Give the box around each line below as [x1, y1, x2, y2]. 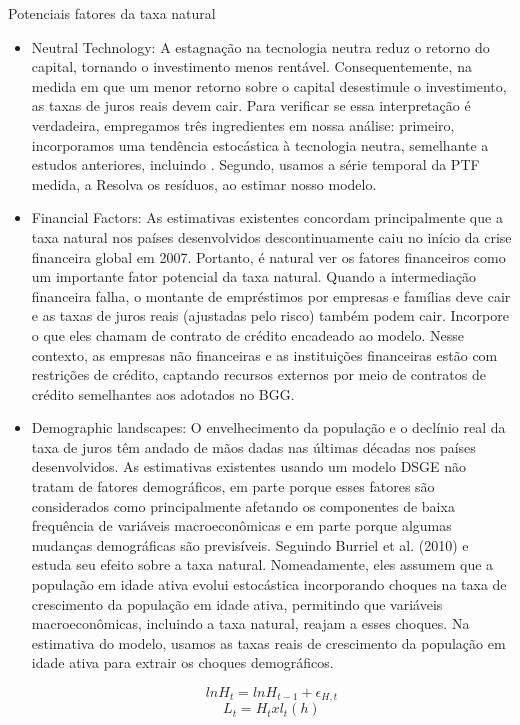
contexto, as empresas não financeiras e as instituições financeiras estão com [31, 344, 498, 365]
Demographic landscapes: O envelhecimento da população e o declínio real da [31, 417, 506, 438]
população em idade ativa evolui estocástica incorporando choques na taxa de [31, 574, 507, 595]
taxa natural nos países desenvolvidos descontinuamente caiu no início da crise [31, 226, 512, 247]
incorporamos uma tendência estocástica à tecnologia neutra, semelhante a [31, 134, 489, 155]
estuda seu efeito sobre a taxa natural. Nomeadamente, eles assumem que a [31, 554, 494, 575]
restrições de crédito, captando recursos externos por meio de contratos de [31, 364, 486, 385]
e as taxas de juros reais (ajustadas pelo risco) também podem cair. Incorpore [31, 305, 509, 326]
